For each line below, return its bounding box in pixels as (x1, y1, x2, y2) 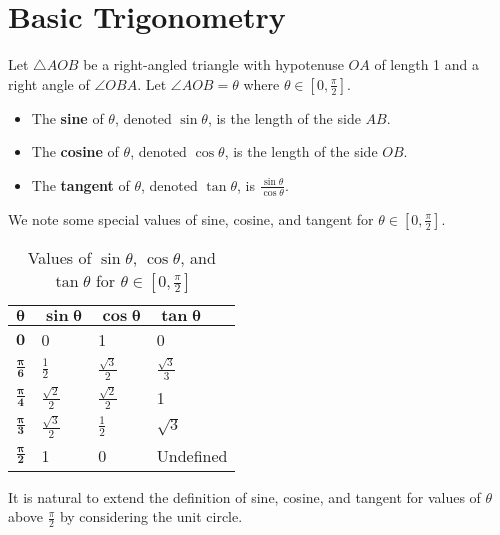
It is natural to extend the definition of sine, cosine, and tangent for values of (8, 486, 481, 507)
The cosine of (31, 141, 119, 162)
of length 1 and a (374, 54, 480, 75)
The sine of (31, 107, 104, 128)
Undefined (156, 443, 228, 467)
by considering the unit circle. (59, 506, 243, 527)
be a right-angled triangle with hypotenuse (83, 54, 344, 75)
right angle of (8, 73, 90, 94)
